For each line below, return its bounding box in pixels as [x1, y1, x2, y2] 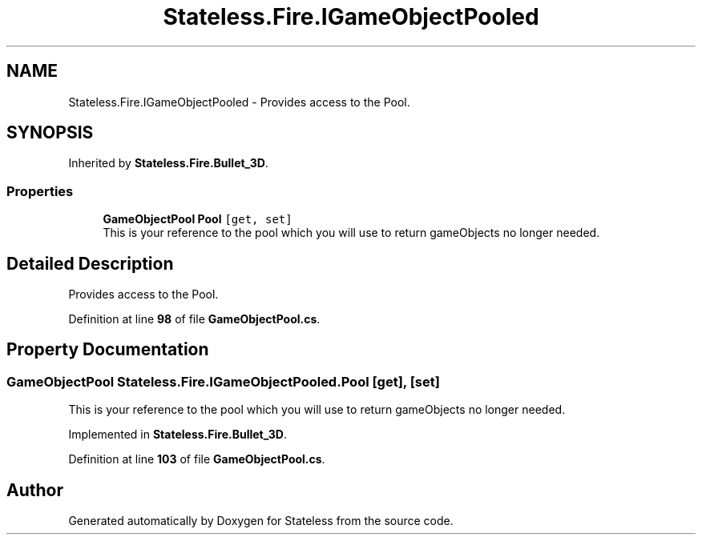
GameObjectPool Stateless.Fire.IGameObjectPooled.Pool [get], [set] [6, 373, 440, 390]
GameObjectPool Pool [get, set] [103, 212, 292, 226]
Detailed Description [6, 253, 174, 274]
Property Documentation [6, 339, 209, 360]
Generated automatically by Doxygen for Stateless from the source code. [68, 514, 454, 528]
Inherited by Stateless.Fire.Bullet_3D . [68, 156, 268, 170]
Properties [6, 182, 74, 199]
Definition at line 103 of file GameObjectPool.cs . [68, 452, 325, 467]
